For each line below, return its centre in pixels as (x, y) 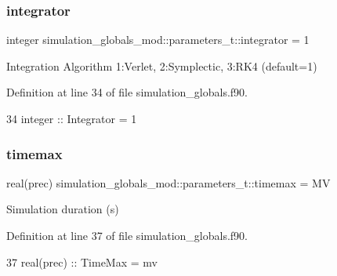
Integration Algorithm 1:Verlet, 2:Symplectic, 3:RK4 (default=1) (162, 65)
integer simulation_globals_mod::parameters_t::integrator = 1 (158, 40)
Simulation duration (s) (63, 209)
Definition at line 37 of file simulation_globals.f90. (127, 235)
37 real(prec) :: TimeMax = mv (82, 261)
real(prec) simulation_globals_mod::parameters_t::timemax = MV (168, 182)
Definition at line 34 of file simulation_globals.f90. (127, 92)
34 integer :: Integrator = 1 (72, 118)
